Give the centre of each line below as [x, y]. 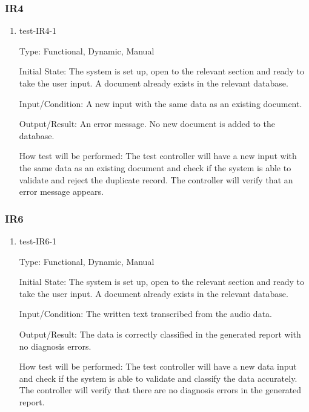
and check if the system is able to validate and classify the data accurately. [158, 378]
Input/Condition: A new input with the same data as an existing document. [161, 103]
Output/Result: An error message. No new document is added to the [147, 124]
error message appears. [61, 191]
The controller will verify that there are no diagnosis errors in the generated [160, 390]
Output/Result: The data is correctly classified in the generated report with [160, 334]
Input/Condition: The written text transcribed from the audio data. [145, 314]
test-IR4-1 [38, 31]
